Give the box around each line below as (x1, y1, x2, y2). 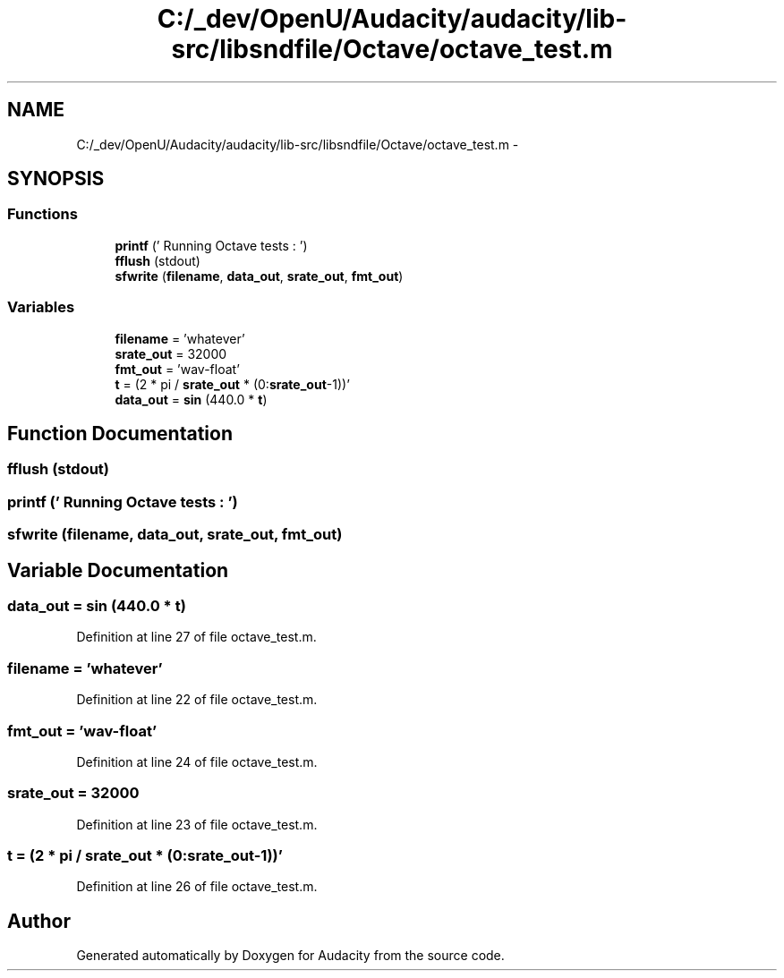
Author (7, 909, 71, 932)
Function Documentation (7, 421, 233, 445)
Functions (7, 205, 78, 224)
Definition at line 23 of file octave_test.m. (76, 816, 318, 832)
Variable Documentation (7, 558, 229, 582)
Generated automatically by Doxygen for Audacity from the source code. (76, 948, 505, 964)
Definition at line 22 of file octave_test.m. (76, 692, 318, 708)
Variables (7, 298, 75, 317)
